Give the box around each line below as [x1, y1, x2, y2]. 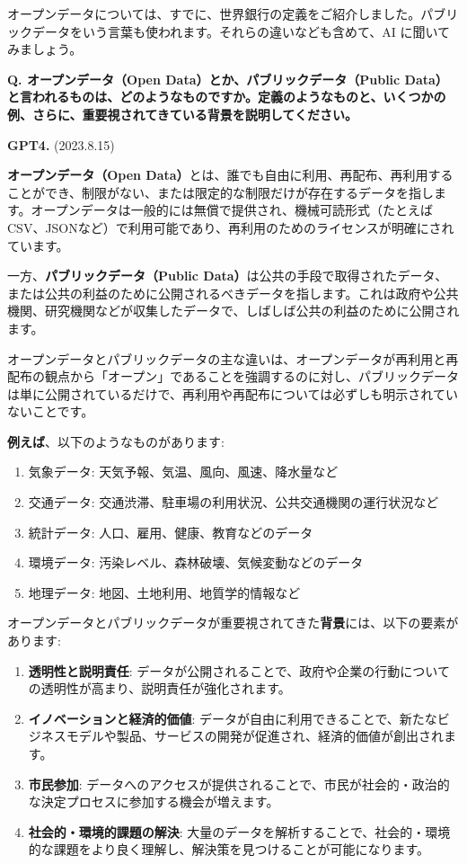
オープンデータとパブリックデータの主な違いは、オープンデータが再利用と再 [7, 349, 459, 368]
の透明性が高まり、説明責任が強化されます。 [28, 679, 291, 698]
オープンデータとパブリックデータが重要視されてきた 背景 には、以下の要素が [7, 613, 459, 632]
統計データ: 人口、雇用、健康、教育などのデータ [28, 522, 313, 541]
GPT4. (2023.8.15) [7, 135, 115, 154]
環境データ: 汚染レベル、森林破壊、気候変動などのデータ [28, 553, 364, 572]
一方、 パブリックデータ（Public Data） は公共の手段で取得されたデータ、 [7, 266, 448, 285]
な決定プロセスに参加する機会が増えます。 [28, 792, 279, 811]
